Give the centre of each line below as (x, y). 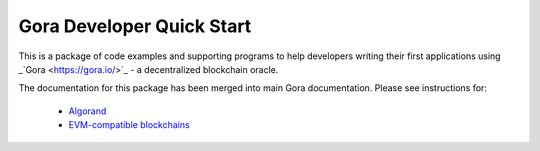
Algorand (87, 111)
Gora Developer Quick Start (135, 26)
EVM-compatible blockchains (129, 125)
